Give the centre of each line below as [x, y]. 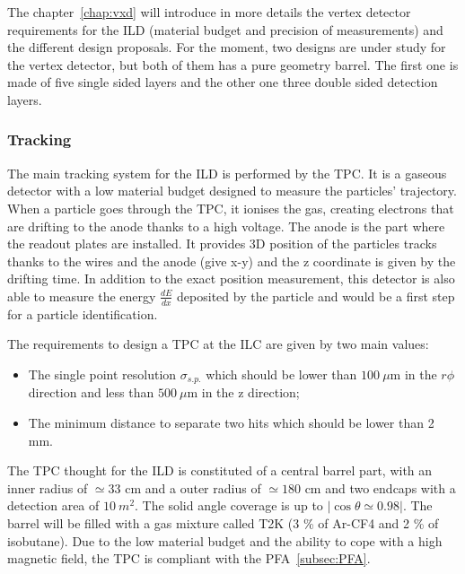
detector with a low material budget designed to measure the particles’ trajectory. [232, 191]
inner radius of [48, 487]
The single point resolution [102, 374]
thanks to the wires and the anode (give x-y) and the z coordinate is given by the [232, 261]
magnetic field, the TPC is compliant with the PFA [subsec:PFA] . [189, 558]
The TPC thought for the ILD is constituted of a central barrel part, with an [220, 470]
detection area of [53, 505]
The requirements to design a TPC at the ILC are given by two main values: [218, 344]
